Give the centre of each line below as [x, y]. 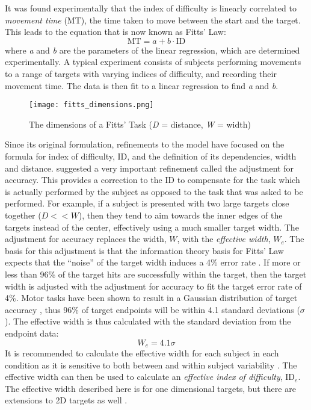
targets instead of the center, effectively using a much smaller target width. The [152, 227]
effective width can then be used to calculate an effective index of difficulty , [144, 377]
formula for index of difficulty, [60, 156]
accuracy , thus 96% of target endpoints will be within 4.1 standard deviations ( [152, 309]
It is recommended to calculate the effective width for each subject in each [142, 353]
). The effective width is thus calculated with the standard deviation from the [148, 321]
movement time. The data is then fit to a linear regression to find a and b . [142, 85]
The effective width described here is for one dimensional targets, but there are [150, 388]
